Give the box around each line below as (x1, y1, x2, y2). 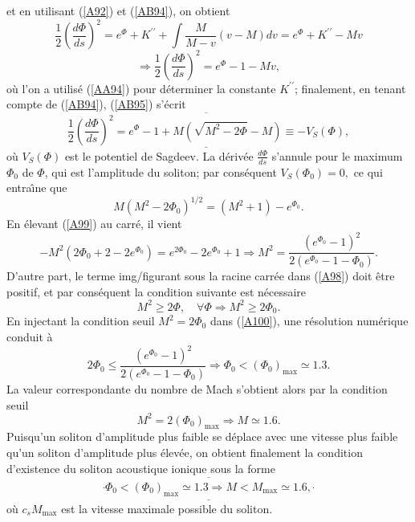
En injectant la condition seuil (6, 312, 155, 329)
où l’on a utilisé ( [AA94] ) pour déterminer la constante (6, 80, 276, 96)
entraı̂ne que (6, 179, 67, 196)
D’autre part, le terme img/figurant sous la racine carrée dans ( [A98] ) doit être (6, 267, 395, 284)
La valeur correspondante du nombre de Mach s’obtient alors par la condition (6, 380, 388, 397)
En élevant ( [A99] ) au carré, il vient (6, 215, 182, 232)
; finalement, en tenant (294, 80, 406, 96)
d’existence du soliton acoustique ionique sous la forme (6, 459, 275, 476)
